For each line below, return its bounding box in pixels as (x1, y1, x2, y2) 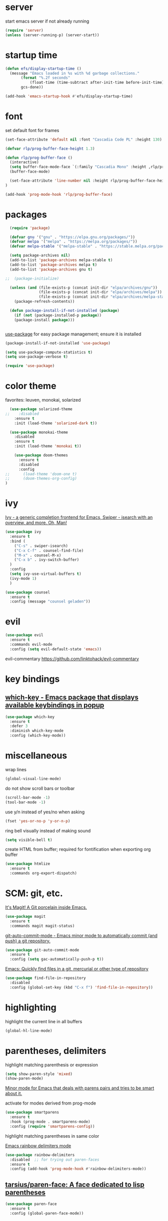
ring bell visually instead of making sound (5, 827, 91, 833)
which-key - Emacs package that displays (5, 693, 138, 702)
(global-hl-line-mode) (5, 1028, 52, 1033)
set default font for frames (5, 127, 59, 133)
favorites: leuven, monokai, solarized (5, 397, 81, 403)
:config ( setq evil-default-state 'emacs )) (9, 647, 101, 652)
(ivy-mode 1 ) (9, 576, 37, 581)
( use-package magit (5, 914, 46, 919)
